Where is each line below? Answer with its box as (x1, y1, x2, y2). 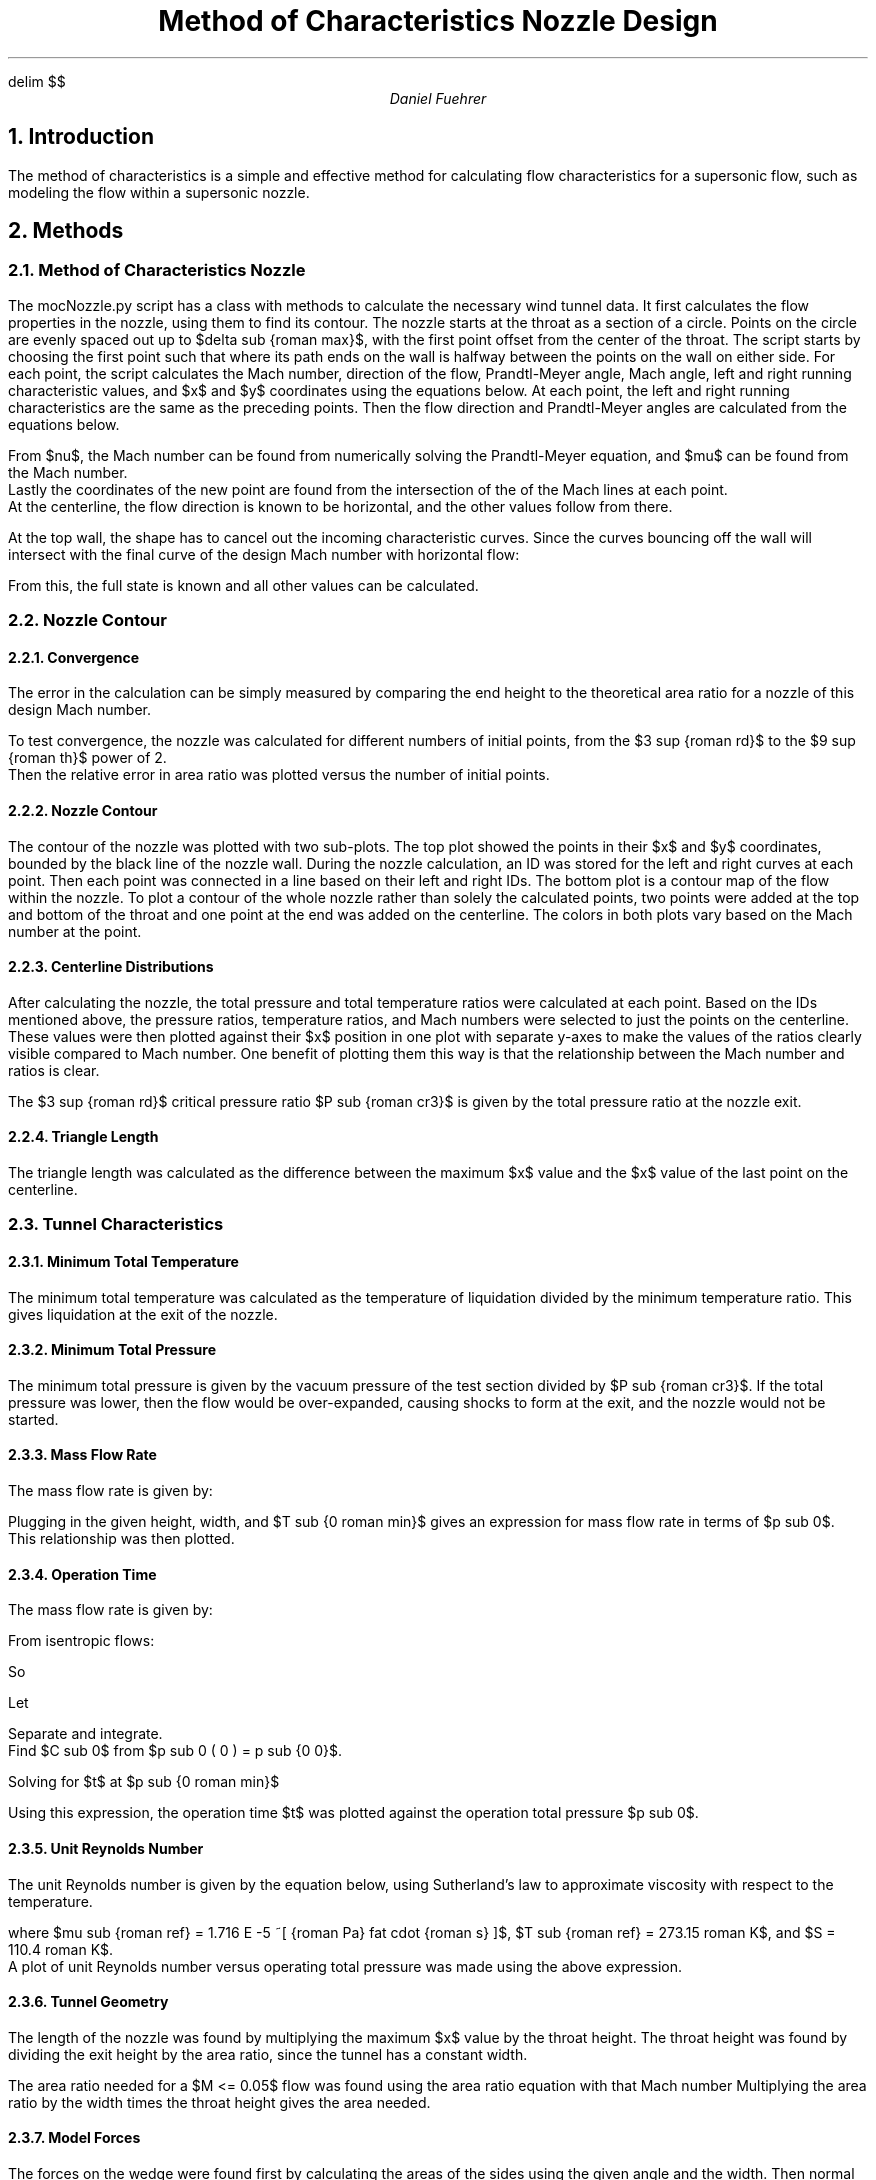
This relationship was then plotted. (8, 1530, 235, 1548)
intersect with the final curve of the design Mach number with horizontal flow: (8, 545, 520, 563)
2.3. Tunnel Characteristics (8, 1214, 224, 1235)
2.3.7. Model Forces (8, 2129, 141, 2147)
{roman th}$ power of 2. (8, 749, 167, 767)
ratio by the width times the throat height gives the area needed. (8, 2093, 431, 2111)
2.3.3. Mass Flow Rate (8, 1446, 157, 1464)
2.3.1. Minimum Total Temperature (8, 1253, 239, 1271)
